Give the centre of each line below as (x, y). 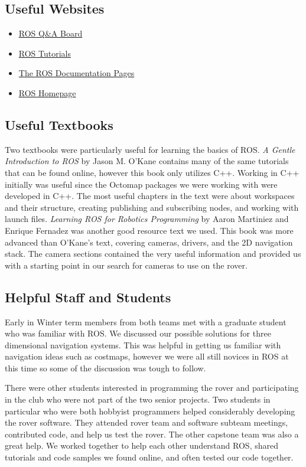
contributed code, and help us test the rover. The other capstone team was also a (152, 434)
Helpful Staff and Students (88, 297)
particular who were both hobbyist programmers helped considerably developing (150, 411)
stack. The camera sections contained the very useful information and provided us (153, 254)
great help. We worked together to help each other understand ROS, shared (141, 445)
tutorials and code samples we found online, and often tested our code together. (149, 457)
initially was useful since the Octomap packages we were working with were (141, 184)
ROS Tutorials (45, 53)
